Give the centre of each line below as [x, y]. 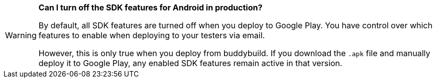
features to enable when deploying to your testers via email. [152, 35]
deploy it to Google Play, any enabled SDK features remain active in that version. [190, 63]
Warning [21, 35]
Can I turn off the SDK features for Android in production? [150, 7]
